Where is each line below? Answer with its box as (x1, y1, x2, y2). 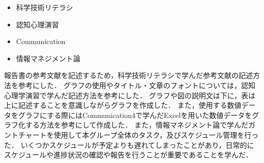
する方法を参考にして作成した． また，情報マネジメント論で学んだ (25, 119, 248, 130)
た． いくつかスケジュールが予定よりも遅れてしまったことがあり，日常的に (4, 139, 254, 150)
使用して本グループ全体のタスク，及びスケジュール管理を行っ (53, 129, 259, 140)
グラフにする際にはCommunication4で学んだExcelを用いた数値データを (18, 109, 252, 120)
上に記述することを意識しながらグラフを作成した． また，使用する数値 (4, 100, 242, 110)
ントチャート (4, 129, 47, 140)
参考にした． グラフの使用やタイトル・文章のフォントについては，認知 (18, 79, 255, 90)
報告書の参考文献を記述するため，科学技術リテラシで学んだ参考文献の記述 (4, 70, 253, 80)
